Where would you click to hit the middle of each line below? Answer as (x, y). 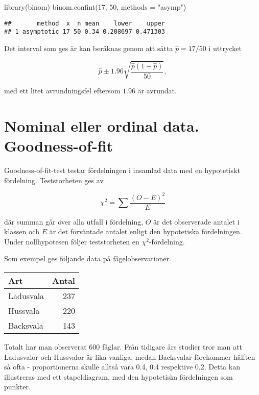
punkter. (17, 387)
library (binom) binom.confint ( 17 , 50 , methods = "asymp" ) (95, 7)
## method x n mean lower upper (85, 23)
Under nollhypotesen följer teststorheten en (72, 241)
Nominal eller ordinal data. (102, 125)
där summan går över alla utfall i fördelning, (74, 221)
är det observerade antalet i (196, 221)
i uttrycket (225, 48)
